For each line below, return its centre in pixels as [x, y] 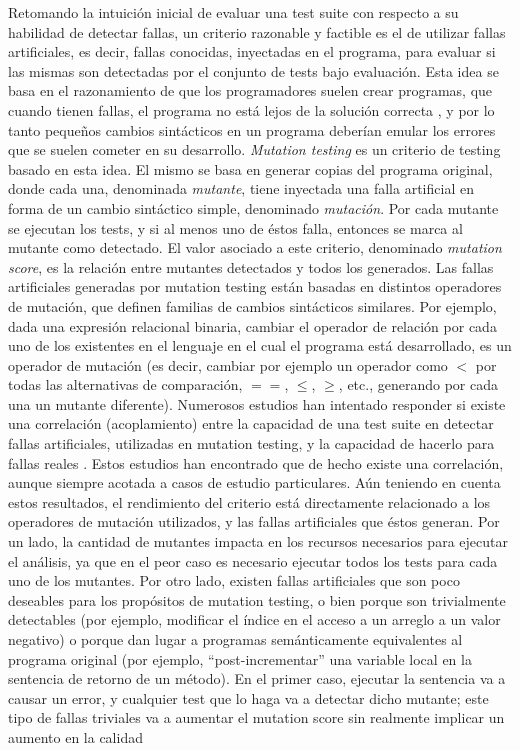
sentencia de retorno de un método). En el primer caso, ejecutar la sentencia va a [257, 678]
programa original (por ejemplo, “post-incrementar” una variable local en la [240, 658]
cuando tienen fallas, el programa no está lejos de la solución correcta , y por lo [251, 109]
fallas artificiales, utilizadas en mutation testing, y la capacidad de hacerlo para [251, 443]
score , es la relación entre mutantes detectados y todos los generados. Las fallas [251, 266]
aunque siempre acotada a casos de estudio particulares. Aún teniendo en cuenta [254, 482]
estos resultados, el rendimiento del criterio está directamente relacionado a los [249, 501]
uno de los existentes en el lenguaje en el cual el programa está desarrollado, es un [260, 345]
